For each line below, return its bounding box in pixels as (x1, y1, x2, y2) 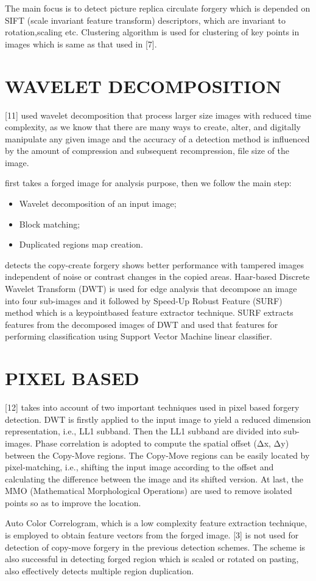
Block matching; (19, 217, 80, 230)
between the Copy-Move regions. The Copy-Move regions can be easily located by (5, 448, 310, 461)
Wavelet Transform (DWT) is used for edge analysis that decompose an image (5, 282, 297, 295)
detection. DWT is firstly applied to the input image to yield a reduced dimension (5, 412, 311, 425)
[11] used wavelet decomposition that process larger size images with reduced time (5, 108, 311, 121)
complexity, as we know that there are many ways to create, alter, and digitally (5, 120, 301, 133)
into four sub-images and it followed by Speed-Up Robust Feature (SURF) (5, 294, 283, 307)
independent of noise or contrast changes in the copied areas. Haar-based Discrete (5, 270, 310, 283)
